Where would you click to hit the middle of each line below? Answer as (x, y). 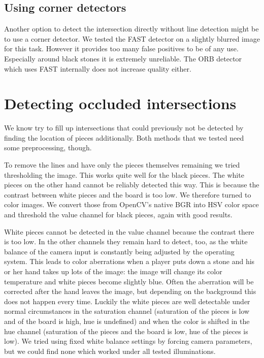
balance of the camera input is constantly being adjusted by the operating (119, 251)
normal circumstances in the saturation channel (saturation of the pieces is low (127, 311)
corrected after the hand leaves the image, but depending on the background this (130, 291)
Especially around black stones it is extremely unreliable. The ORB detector (123, 58)
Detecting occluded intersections (120, 103)
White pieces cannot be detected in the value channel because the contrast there (129, 231)
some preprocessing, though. (48, 148)
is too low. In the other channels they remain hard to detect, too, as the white (126, 241)
